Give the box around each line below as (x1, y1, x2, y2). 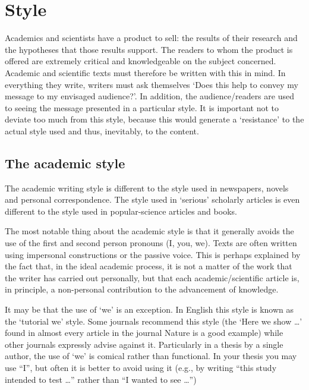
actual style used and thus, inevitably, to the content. (5, 124, 199, 137)
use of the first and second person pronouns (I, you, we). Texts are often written (5, 237, 297, 249)
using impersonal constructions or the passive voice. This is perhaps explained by (5, 248, 301, 260)
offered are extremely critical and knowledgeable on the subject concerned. (5, 55, 276, 67)
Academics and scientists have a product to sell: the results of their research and (5, 32, 298, 44)
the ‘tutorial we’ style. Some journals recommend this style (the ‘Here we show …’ (5, 314, 302, 327)
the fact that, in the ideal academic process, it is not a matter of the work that (5, 260, 292, 272)
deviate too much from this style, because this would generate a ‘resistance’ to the (5, 113, 304, 125)
